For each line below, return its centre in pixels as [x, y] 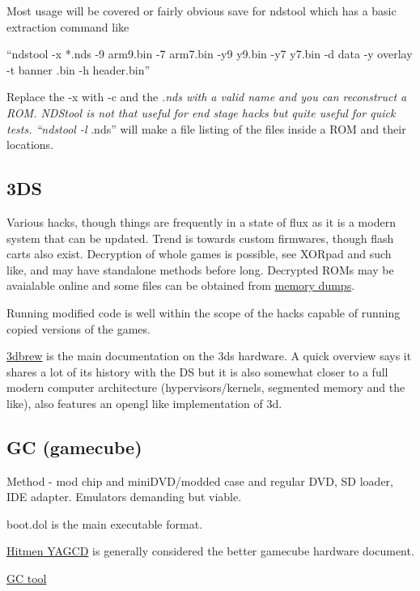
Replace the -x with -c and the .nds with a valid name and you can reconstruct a [207, 97]
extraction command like [68, 26]
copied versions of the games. [78, 328]
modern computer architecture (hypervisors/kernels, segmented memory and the [206, 387]
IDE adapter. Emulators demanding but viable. [124, 497]
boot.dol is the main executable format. [105, 523]
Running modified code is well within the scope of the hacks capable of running [204, 312]
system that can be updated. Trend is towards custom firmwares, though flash [200, 238]
